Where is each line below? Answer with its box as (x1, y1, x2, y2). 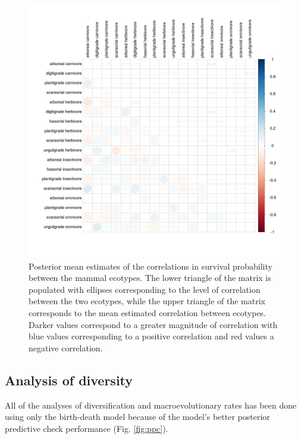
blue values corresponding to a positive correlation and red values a (29, 330, 274, 342)
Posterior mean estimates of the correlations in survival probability (29, 259, 272, 272)
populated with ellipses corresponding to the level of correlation (29, 283, 261, 295)
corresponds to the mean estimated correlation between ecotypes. (29, 306, 266, 319)
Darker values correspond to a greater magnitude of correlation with (29, 318, 278, 330)
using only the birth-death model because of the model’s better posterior (5, 410, 270, 423)
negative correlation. (29, 341, 103, 354)
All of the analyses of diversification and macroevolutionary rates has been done (5, 398, 297, 411)
